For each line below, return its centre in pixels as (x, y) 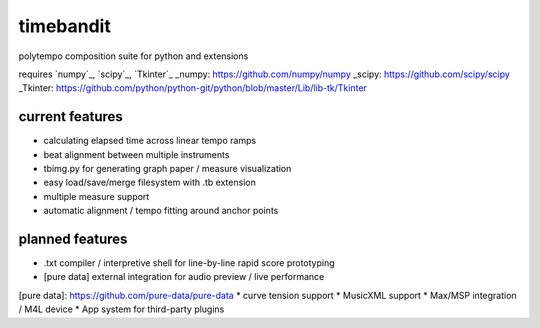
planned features (73, 239)
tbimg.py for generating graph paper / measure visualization (167, 169)
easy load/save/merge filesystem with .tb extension (150, 182)
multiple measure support (96, 196)
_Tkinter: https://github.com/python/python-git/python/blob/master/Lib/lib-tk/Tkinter (192, 88)
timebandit (65, 26)
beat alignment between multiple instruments (136, 154)
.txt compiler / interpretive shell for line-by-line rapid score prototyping (189, 263)
